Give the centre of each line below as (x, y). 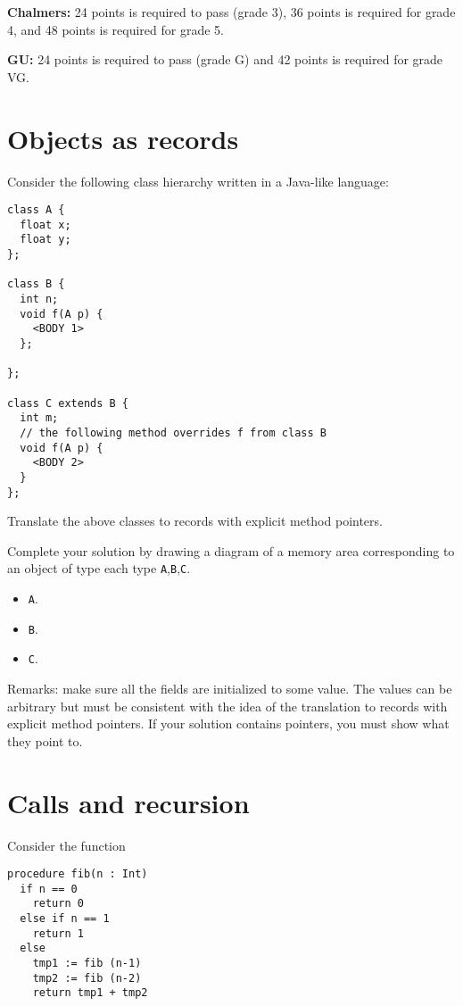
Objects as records (123, 138)
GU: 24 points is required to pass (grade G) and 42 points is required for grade (225, 59)
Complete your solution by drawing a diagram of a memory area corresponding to (231, 550)
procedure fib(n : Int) (78, 874)
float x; (45, 224)
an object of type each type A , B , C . (99, 568)
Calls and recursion (128, 802)
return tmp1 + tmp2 (90, 993)
